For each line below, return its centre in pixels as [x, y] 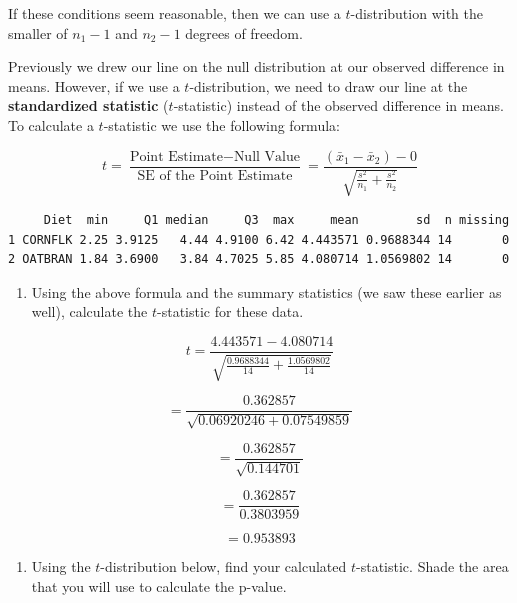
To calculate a [51, 124]
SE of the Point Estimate [215, 175]
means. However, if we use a [94, 85]
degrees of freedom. [244, 32]
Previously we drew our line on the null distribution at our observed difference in [256, 66]
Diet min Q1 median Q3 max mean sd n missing [276, 220]
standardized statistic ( [88, 105]
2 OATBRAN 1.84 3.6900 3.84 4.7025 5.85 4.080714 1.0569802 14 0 [259, 259]
